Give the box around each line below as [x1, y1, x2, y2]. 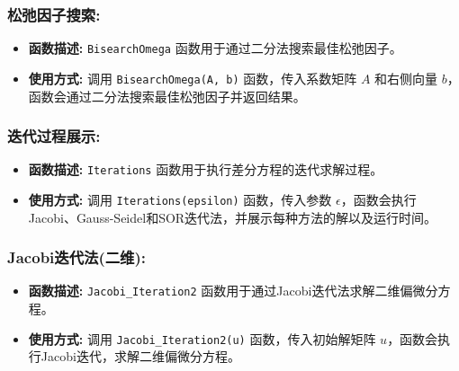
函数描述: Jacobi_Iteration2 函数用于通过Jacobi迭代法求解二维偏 [28, 281, 413, 300]
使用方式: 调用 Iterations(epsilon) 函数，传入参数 [28, 190, 332, 208]
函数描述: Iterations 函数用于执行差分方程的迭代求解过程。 [28, 160, 383, 179]
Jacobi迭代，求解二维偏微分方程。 [40, 347, 240, 366]
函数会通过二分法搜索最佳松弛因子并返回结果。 [28, 86, 306, 105]
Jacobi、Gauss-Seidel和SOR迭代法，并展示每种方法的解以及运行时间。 [28, 208, 437, 226]
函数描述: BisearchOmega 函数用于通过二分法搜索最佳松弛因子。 [28, 39, 402, 57]
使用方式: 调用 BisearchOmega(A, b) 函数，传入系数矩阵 [28, 68, 357, 87]
